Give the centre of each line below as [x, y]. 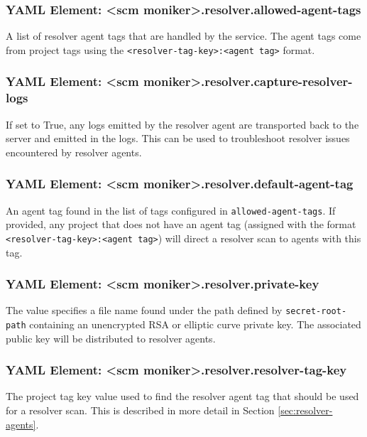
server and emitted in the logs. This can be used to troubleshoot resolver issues [178, 138]
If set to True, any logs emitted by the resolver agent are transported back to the [182, 124]
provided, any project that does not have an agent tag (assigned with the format [181, 224]
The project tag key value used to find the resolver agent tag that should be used [182, 396]
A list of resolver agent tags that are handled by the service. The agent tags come [183, 36]
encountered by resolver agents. [74, 152]
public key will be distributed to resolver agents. [111, 338]
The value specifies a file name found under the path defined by [144, 310]
